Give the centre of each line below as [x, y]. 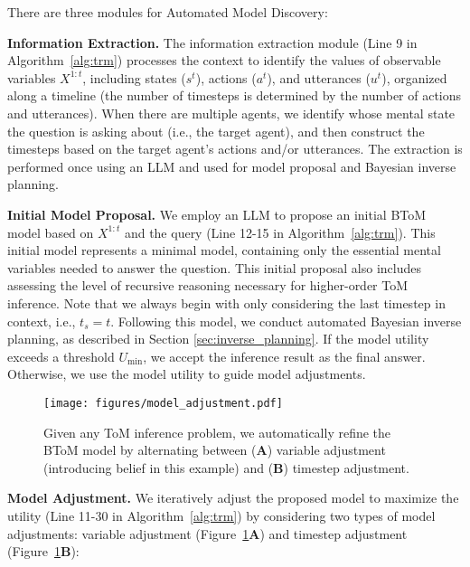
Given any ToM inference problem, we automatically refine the [217, 432]
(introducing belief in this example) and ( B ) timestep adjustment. [226, 467]
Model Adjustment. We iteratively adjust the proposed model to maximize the [233, 498]
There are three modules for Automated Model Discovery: [168, 12]
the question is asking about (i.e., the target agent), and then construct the [216, 131]
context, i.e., [42, 321]
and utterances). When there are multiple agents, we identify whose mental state [231, 113]
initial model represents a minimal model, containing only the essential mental [224, 250]
